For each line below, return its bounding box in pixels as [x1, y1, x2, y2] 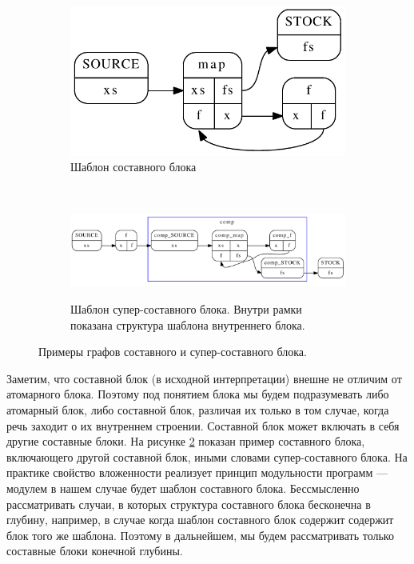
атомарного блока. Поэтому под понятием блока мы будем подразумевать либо [6, 386, 389, 402]
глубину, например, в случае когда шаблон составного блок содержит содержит [6, 511, 394, 528]
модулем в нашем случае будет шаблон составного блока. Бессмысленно [6, 479, 360, 496]
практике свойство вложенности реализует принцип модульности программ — [6, 464, 388, 481]
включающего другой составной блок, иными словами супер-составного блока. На [6, 448, 408, 465]
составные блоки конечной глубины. [6, 542, 183, 559]
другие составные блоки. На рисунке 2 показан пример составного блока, [6, 433, 365, 450]
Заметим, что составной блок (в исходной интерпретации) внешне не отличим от [6, 370, 402, 386]
